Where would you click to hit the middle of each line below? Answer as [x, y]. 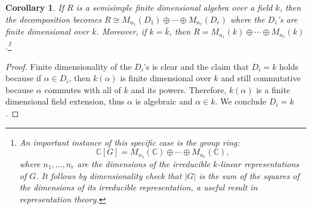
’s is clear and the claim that [196, 66]
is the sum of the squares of [249, 175]
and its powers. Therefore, [179, 89]
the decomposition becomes [54, 19]
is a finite [273, 89]
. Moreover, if [121, 31]
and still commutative [261, 78]
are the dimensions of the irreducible [144, 163]
